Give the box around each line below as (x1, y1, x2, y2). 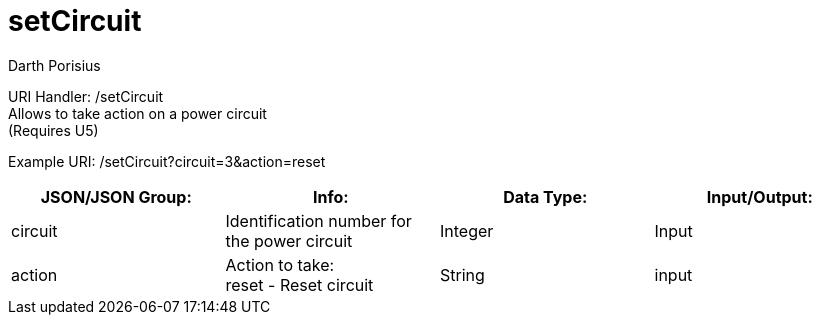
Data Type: (503, 186, 588, 207)
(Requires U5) (8, 121, 99, 139)
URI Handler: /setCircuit (8, 87, 164, 105)
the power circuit (225, 230, 353, 251)
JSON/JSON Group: (40, 186, 192, 207)
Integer (440, 220, 494, 241)
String (440, 264, 485, 285)
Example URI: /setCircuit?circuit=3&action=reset (8, 152, 326, 170)
